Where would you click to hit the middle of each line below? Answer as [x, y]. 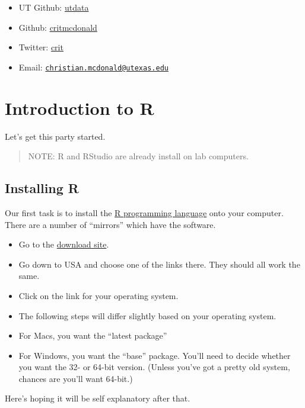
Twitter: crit [41, 47]
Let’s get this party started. [55, 136]
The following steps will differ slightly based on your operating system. [147, 315]
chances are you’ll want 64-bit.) [76, 378]
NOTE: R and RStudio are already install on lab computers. [138, 156]
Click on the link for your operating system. [99, 295]
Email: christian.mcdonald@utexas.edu [93, 67]
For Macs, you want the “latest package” [93, 335]
